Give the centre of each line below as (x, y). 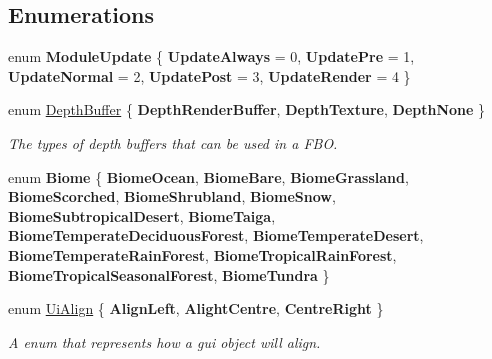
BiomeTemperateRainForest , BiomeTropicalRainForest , (202, 254)
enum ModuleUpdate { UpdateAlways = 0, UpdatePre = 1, (211, 56)
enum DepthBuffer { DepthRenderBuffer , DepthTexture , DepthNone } (247, 109)
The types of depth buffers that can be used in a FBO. (173, 142)
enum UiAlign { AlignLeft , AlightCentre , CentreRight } (196, 308)
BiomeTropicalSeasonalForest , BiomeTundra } (169, 274)
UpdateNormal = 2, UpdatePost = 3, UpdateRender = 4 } (209, 75)
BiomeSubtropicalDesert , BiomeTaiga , (142, 215)
